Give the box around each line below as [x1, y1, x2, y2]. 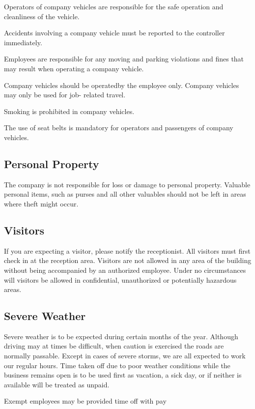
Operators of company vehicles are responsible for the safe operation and [4, 1, 224, 11]
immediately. [4, 37, 42, 47]
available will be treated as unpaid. [4, 379, 110, 389]
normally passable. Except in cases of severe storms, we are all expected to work [4, 351, 246, 361]
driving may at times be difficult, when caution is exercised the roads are [4, 341, 224, 351]
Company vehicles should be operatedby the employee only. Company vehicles [4, 80, 239, 90]
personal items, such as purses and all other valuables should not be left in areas [4, 189, 246, 199]
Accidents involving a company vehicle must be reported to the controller [4, 28, 225, 38]
